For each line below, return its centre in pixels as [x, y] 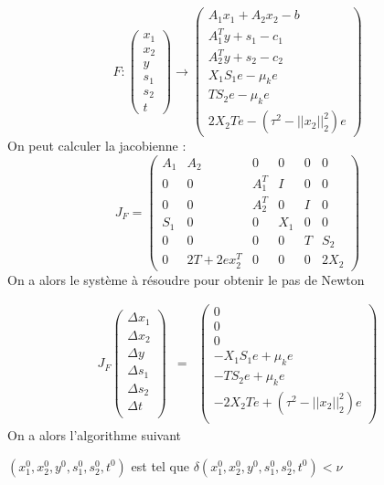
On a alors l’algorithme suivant [95, 435]
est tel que [160, 465]
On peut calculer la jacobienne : [97, 146]
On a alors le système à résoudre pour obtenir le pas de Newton [186, 279]
